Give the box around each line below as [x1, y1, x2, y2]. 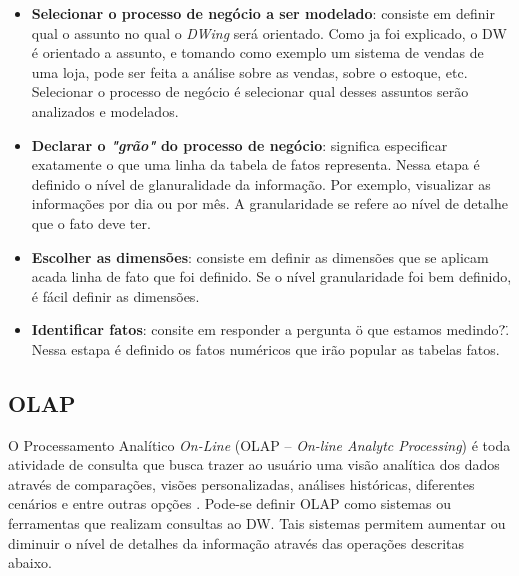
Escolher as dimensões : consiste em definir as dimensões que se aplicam [31, 246, 489, 267]
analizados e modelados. [31, 100, 179, 121]
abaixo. [8, 552, 52, 573]
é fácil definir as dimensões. [31, 285, 200, 306]
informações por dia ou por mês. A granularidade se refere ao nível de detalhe [31, 193, 508, 214]
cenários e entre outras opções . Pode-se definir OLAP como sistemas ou [8, 493, 451, 514]
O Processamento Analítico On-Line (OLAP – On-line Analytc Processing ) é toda [8, 434, 511, 455]
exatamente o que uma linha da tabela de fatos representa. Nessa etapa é [31, 154, 480, 175]
